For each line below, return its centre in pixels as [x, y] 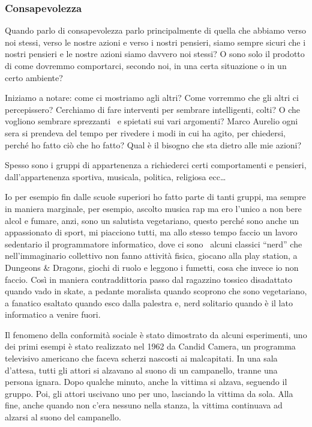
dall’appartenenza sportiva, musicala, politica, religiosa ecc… [115, 176]
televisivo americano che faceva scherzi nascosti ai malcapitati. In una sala [141, 358]
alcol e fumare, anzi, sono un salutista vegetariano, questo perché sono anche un [152, 220]
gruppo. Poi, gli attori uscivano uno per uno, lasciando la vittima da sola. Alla [149, 393]
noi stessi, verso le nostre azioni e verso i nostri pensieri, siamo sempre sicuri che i [155, 42]
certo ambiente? [34, 77]
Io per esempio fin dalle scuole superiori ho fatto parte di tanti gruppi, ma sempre [155, 197]
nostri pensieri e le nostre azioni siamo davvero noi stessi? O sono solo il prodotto [155, 54]
